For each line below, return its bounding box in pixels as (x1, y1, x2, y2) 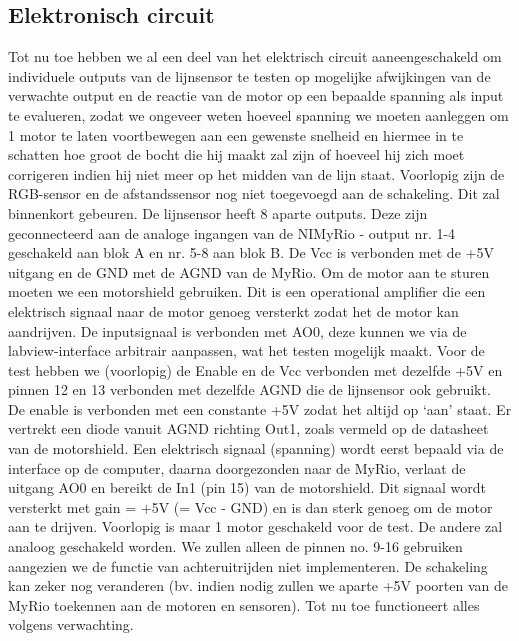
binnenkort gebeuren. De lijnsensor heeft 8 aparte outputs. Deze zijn (8, 202, 428, 223)
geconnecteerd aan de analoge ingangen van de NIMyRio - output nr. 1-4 (8, 222, 456, 243)
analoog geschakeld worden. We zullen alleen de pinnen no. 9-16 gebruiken (8, 536, 463, 557)
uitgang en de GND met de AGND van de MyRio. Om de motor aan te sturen (8, 261, 490, 282)
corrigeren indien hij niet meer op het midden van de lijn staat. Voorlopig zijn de (8, 163, 505, 184)
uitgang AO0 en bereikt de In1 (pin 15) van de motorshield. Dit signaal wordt (8, 477, 487, 498)
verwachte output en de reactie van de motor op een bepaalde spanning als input (8, 85, 504, 106)
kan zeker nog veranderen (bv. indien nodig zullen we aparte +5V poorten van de (8, 575, 508, 596)
